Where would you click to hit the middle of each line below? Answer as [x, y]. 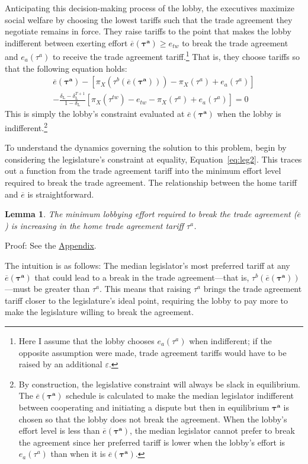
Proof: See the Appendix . [51, 245]
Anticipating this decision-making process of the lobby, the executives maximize [150, 8]
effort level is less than [59, 430]
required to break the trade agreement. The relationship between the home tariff [151, 182]
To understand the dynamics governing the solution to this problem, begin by [146, 147]
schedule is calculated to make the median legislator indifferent [180, 395]
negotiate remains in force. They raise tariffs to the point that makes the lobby [148, 31]
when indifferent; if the [230, 340]
